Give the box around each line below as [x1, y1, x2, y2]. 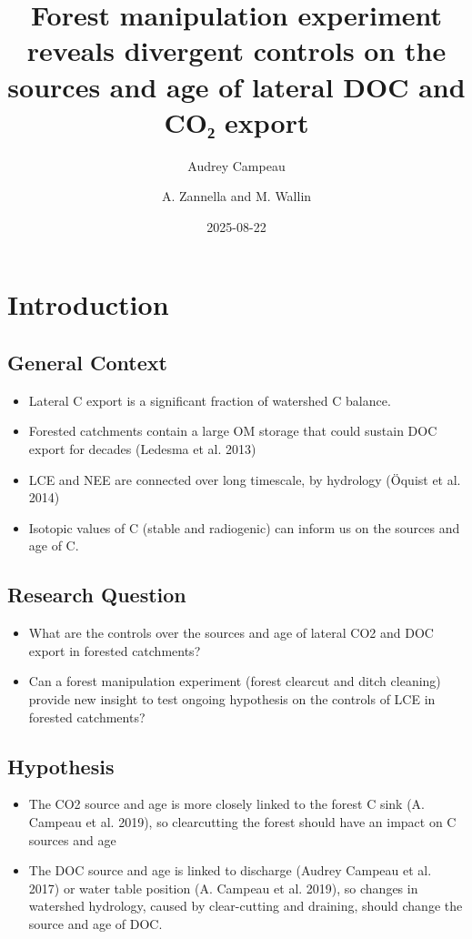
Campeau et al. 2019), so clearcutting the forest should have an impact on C [28, 812, 457, 831]
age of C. [28, 536, 79, 555]
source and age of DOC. [28, 914, 163, 933]
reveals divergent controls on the [26, 32, 447, 69]
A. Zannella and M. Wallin [161, 187, 312, 206]
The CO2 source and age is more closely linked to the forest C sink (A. [28, 794, 426, 813]
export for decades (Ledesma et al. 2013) [28, 439, 256, 459]
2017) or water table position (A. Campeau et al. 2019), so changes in [28, 878, 418, 897]
